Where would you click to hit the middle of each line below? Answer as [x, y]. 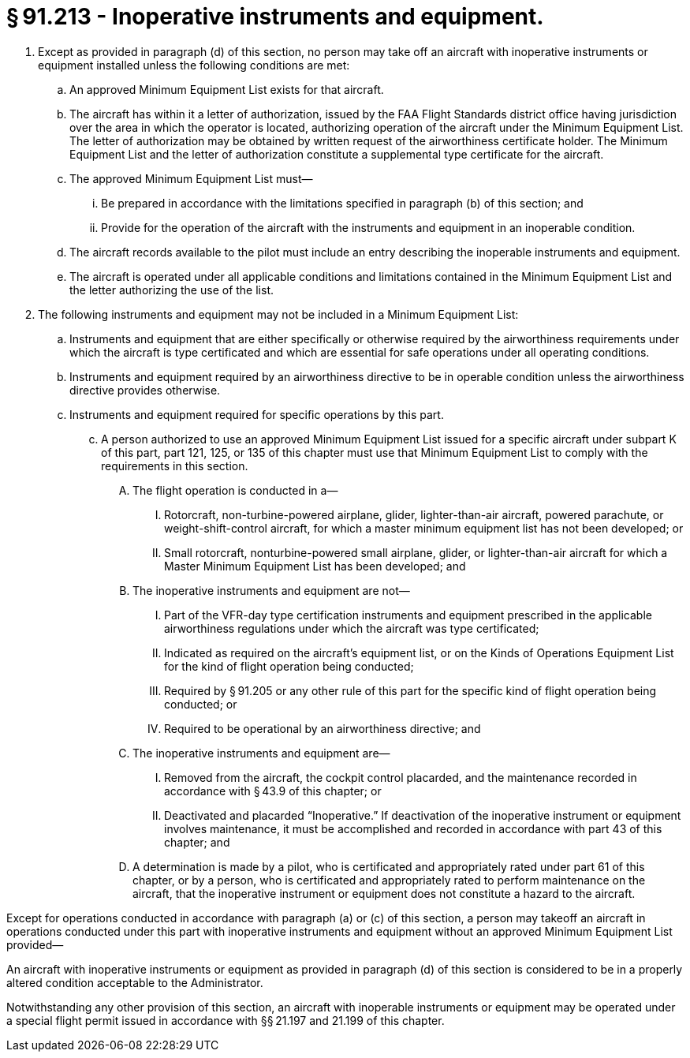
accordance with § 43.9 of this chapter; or [273, 791]
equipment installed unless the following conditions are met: [194, 65]
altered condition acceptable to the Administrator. [135, 982]
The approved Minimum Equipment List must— [191, 178]
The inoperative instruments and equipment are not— [271, 590]
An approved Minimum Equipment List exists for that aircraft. [227, 89]
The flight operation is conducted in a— [235, 490]
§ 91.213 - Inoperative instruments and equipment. [275, 17]
